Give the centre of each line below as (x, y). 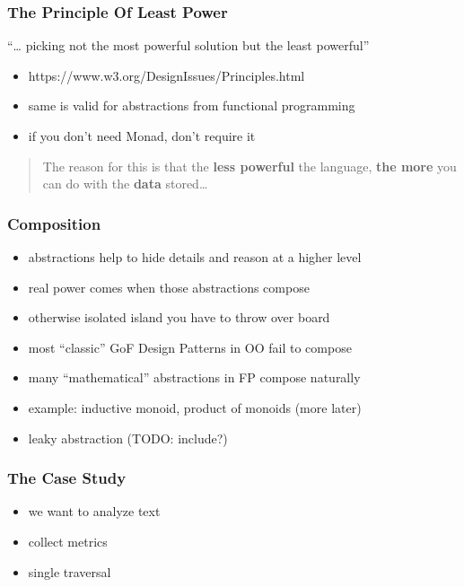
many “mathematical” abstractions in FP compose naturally (194, 377)
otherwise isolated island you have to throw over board (179, 317)
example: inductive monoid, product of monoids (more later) (195, 407)
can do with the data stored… (125, 184)
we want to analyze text (94, 511)
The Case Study (67, 478)
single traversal (70, 571)
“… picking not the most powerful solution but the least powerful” (188, 45)
